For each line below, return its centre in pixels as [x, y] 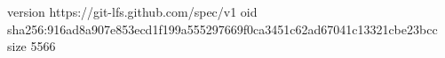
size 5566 [32, 46]
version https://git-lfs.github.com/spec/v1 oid [132, 11]
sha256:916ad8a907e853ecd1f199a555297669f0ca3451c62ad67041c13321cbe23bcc [222, 29]
